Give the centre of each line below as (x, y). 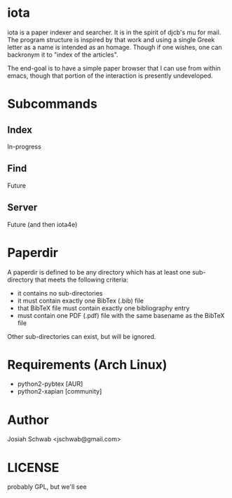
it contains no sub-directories (60, 293)
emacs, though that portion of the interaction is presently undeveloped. (110, 76)
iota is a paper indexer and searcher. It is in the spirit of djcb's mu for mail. (114, 32)
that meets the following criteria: (81, 279)
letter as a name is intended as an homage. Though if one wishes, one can (115, 47)
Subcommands (53, 104)
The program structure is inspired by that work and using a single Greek (111, 39)
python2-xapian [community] (60, 392)
